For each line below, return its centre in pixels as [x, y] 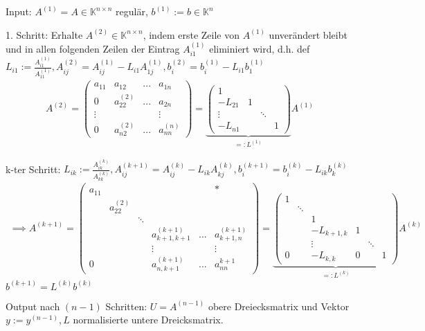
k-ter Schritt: [33, 169]
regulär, [132, 11]
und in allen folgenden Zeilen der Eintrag [93, 48]
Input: [19, 11]
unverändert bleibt [308, 34]
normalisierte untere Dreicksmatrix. [148, 320]
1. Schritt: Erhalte [44, 34]
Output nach [33, 306]
